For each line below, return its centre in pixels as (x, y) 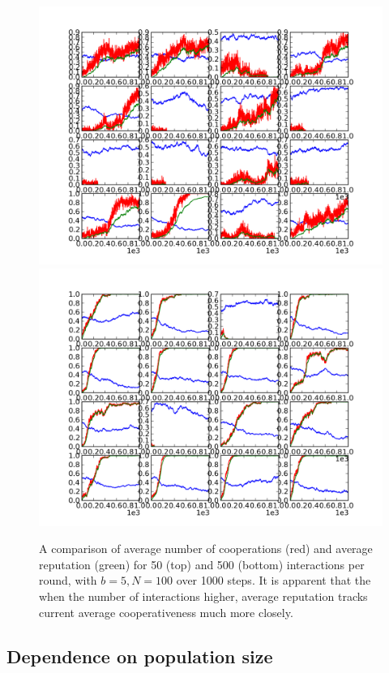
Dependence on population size (140, 656)
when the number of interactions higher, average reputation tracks (203, 596)
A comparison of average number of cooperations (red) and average (206, 549)
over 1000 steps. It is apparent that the (274, 580)
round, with (68, 580)
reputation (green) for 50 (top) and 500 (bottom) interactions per (202, 564)
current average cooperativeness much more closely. (166, 612)
